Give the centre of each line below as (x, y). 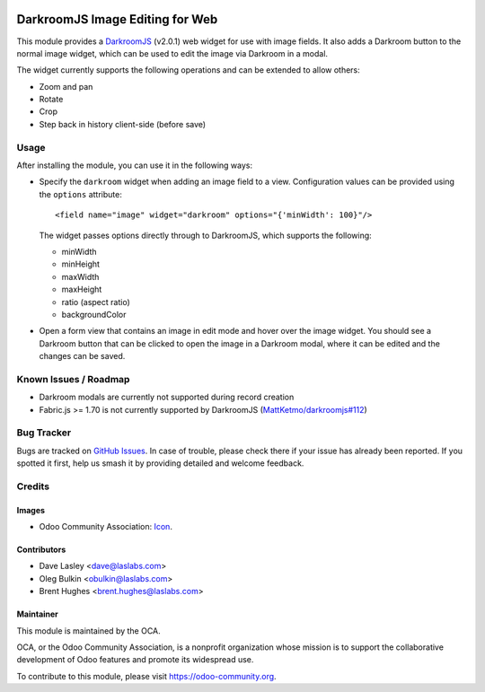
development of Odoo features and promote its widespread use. (135, 660)
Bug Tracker (44, 433)
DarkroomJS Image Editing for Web (117, 19)
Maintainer (37, 614)
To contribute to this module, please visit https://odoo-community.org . (147, 676)
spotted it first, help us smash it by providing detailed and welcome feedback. (160, 463)
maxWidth (80, 276)
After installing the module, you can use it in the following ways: (135, 165)
